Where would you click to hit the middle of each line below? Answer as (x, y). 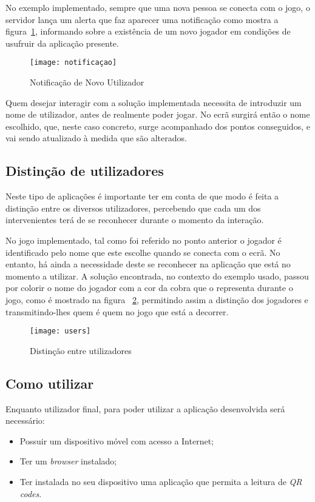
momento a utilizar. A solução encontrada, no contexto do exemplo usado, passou (157, 276)
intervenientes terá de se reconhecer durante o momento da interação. (135, 220)
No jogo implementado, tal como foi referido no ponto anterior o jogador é (144, 240)
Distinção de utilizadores (85, 171)
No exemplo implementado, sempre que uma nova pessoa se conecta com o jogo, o (158, 7)
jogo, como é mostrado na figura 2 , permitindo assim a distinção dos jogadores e (157, 299)
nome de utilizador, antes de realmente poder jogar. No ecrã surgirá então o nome (158, 114)
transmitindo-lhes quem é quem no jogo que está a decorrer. (117, 311)
